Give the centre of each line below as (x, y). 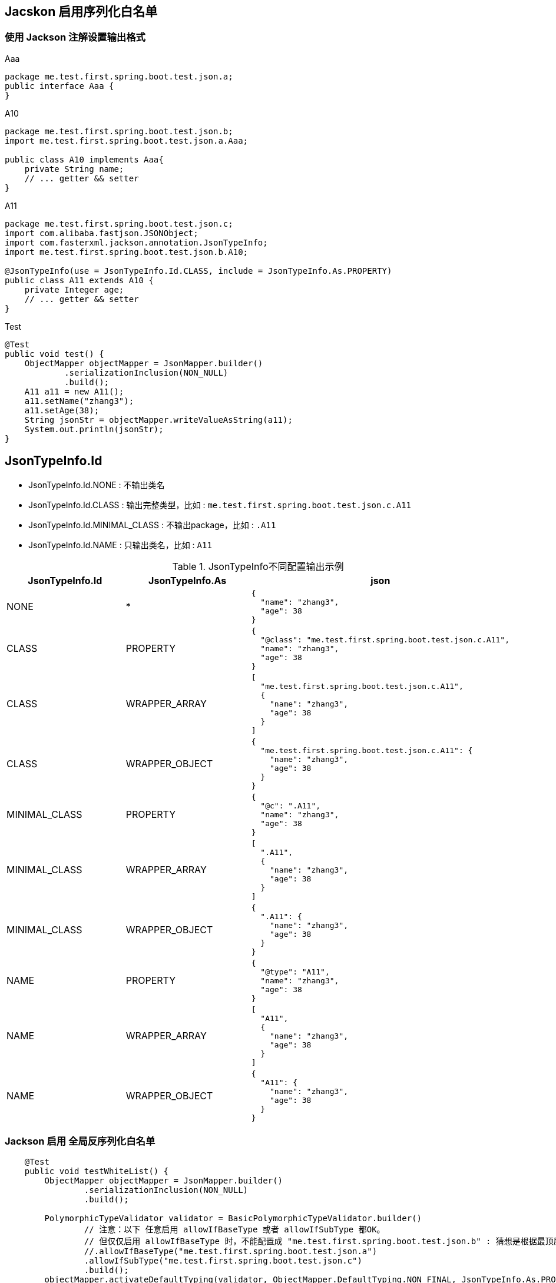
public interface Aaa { (59, 86)
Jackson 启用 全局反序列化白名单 (80, 1141)
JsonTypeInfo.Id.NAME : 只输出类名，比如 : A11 (120, 545)
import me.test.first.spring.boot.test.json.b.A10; (127, 252)
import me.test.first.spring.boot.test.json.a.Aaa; (127, 140)
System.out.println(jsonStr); (94, 429)
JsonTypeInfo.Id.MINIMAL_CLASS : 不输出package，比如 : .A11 (152, 525)
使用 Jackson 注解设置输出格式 (75, 37)
